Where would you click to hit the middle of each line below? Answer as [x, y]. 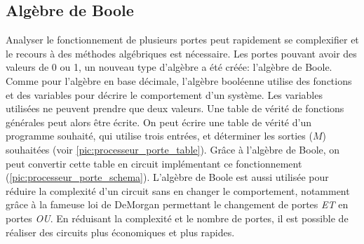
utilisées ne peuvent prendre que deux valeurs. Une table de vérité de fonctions [175, 108]
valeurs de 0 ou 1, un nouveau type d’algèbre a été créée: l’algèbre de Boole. [169, 67]
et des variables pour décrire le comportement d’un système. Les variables [164, 94]
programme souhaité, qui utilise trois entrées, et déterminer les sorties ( [159, 136]
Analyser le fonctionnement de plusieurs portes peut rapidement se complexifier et [182, 40]
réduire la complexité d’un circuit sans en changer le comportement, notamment [178, 190]
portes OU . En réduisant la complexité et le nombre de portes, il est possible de [177, 218]
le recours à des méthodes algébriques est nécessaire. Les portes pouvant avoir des [181, 53]
